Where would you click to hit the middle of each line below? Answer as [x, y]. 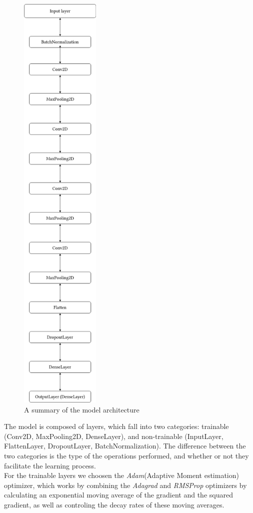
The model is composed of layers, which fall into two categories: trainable [116, 426]
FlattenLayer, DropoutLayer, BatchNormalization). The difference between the [125, 446]
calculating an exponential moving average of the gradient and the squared [118, 495]
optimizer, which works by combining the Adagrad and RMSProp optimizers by [125, 485]
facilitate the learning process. [50, 465]
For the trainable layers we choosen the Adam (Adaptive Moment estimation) [121, 475]
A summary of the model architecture [82, 409]
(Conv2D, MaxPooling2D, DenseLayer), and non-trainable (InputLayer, [114, 436]
